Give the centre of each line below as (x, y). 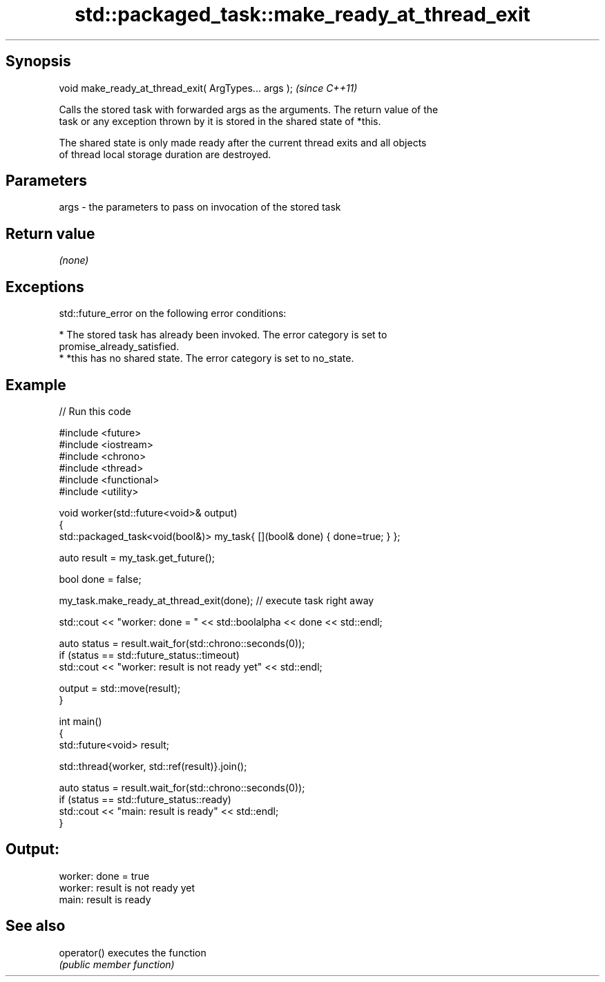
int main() (80, 721)
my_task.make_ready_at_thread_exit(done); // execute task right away (217, 600)
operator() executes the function (133, 952)
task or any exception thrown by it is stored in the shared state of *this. (220, 121)
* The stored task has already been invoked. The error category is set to (223, 335)
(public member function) (117, 964)
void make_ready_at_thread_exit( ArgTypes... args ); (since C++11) (208, 88)
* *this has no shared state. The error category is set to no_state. (207, 358)
